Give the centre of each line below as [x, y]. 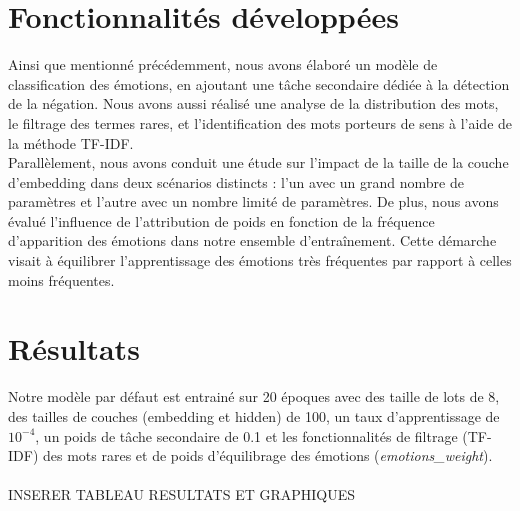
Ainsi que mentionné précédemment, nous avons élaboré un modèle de [223, 64]
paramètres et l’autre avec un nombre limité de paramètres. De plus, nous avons [253, 201]
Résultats [74, 348]
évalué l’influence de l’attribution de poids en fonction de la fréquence [221, 220]
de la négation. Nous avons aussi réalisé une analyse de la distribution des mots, [253, 103]
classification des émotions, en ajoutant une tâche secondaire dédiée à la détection [259, 83]
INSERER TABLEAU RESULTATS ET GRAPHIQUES [182, 494]
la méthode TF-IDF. [71, 142]
